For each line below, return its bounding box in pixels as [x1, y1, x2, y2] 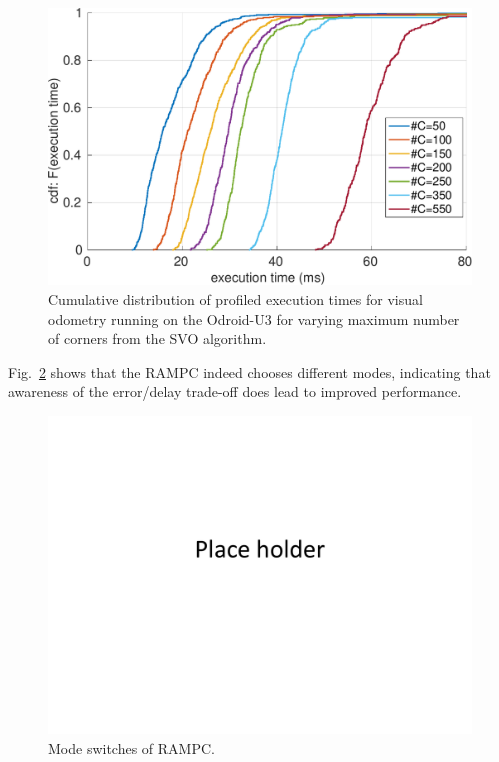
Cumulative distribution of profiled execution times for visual [48, 289, 423, 310]
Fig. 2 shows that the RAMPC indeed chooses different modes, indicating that [8, 361, 491, 382]
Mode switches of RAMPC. [48, 737, 215, 758]
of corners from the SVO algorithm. [48, 328, 267, 349]
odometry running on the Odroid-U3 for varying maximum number [48, 308, 460, 329]
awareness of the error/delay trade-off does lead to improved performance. [8, 381, 462, 402]
